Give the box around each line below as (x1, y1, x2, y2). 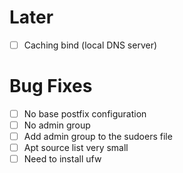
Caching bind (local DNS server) (23, 39, 158, 51)
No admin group (23, 119, 91, 131)
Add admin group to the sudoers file (23, 131, 173, 143)
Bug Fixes (9, 75, 93, 98)
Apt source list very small (23, 142, 129, 154)
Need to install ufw (23, 153, 102, 165)
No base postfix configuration (23, 107, 147, 120)
